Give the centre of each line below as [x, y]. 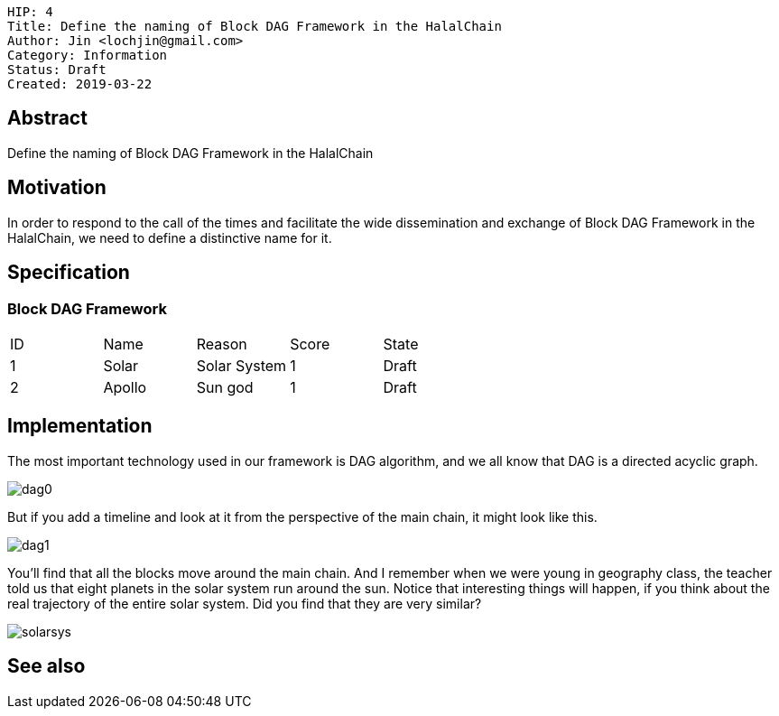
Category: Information [88, 55]
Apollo [125, 387]
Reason [222, 344]
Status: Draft [57, 70]
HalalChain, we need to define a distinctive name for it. [170, 237]
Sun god [225, 387]
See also [46, 666]
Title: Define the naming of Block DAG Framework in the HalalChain [255, 26]
